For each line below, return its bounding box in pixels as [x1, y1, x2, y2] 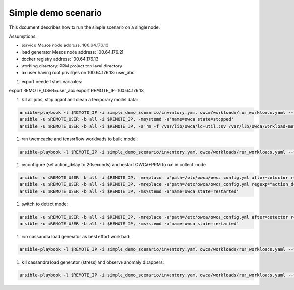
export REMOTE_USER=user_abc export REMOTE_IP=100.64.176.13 [9, 88, 144, 93]
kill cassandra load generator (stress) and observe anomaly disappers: [21, 259, 164, 265]
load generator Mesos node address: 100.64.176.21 [21, 49, 124, 55]
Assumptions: [9, 33, 37, 39]
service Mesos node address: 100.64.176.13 [21, 42, 109, 48]
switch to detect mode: [21, 201, 68, 207]
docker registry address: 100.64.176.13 [21, 56, 98, 62]
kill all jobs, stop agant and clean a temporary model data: [21, 97, 138, 103]
